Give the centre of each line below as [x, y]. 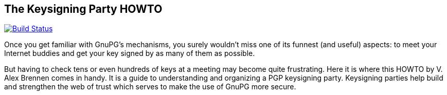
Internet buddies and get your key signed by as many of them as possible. [130, 53]
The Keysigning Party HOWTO [83, 9]
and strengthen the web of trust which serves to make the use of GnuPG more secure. [150, 87]
